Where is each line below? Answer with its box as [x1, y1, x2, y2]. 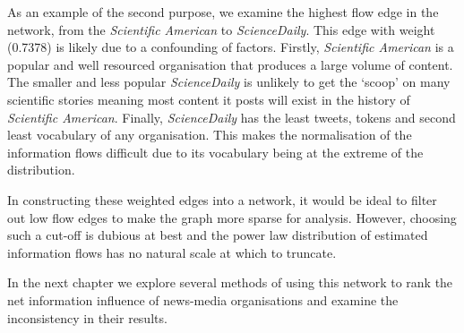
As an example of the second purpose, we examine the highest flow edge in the [7, 3, 439, 21]
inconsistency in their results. [7, 308, 168, 327]
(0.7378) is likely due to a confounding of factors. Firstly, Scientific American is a [7, 38, 454, 56]
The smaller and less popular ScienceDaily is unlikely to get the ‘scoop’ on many [7, 73, 451, 91]
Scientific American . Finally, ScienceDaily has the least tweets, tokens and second [7, 107, 456, 126]
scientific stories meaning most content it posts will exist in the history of [7, 90, 410, 108]
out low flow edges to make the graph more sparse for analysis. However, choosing [7, 208, 457, 226]
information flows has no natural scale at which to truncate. [7, 243, 337, 261]
